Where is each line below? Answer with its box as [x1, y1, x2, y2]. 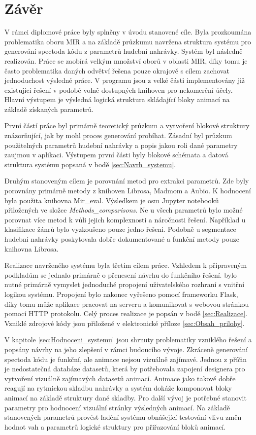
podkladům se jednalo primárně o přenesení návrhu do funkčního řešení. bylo [4, 269, 237, 280]
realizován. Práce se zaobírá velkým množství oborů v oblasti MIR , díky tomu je [4, 55, 248, 66]
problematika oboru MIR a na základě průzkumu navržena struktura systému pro [4, 36, 251, 46]
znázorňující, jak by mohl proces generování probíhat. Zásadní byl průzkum [4, 130, 232, 141]
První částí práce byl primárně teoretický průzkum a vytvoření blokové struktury [4, 120, 250, 131]
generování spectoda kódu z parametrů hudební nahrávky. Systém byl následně [4, 46, 243, 56]
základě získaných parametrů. [4, 104, 94, 114]
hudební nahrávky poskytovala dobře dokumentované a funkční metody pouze [4, 234, 239, 244]
